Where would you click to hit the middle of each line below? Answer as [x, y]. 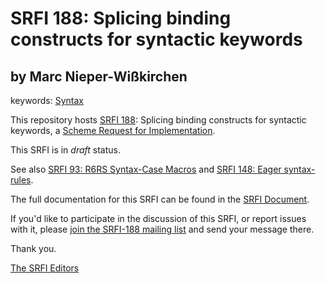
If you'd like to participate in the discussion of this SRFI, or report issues [158, 218]
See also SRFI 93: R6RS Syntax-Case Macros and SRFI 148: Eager [146, 169]
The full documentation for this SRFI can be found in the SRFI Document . [160, 199]
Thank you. [33, 248]
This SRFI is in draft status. [65, 150]
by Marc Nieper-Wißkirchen [99, 76]
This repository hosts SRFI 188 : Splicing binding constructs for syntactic [158, 120]
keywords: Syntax [47, 100]
